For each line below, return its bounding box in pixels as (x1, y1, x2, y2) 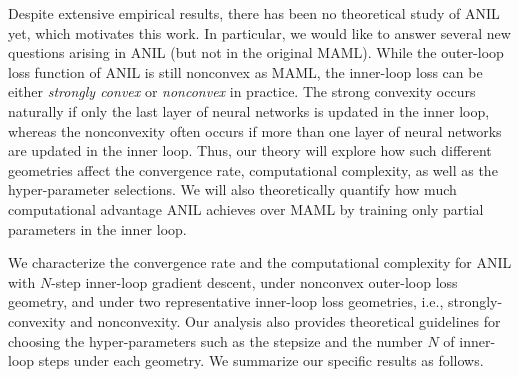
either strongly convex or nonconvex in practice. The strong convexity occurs (8, 81, 476, 102)
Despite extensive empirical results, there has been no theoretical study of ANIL (8, 3, 500, 23)
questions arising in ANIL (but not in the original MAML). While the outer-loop (8, 42, 504, 63)
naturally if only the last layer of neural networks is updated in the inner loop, (8, 100, 490, 121)
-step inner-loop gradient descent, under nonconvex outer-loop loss (51, 271, 458, 292)
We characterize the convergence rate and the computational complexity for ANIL (8, 252, 512, 273)
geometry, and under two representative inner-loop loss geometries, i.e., (8, 291, 444, 312)
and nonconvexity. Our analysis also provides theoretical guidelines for (70, 310, 501, 331)
